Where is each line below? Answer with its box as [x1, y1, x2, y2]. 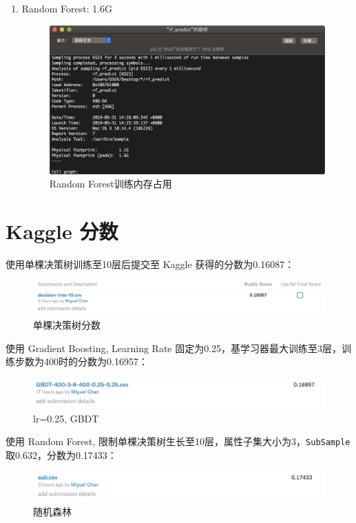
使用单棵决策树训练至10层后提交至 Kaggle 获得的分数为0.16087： [6, 257, 295, 271]
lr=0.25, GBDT [33, 411, 99, 425]
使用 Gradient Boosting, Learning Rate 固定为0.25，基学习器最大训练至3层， [6, 340, 342, 355]
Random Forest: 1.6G [21, 1, 113, 15]
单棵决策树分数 [33, 317, 101, 331]
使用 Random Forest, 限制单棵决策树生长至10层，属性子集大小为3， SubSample [6, 434, 350, 449]
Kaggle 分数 [6, 217, 118, 245]
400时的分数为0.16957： [43, 354, 148, 369]
